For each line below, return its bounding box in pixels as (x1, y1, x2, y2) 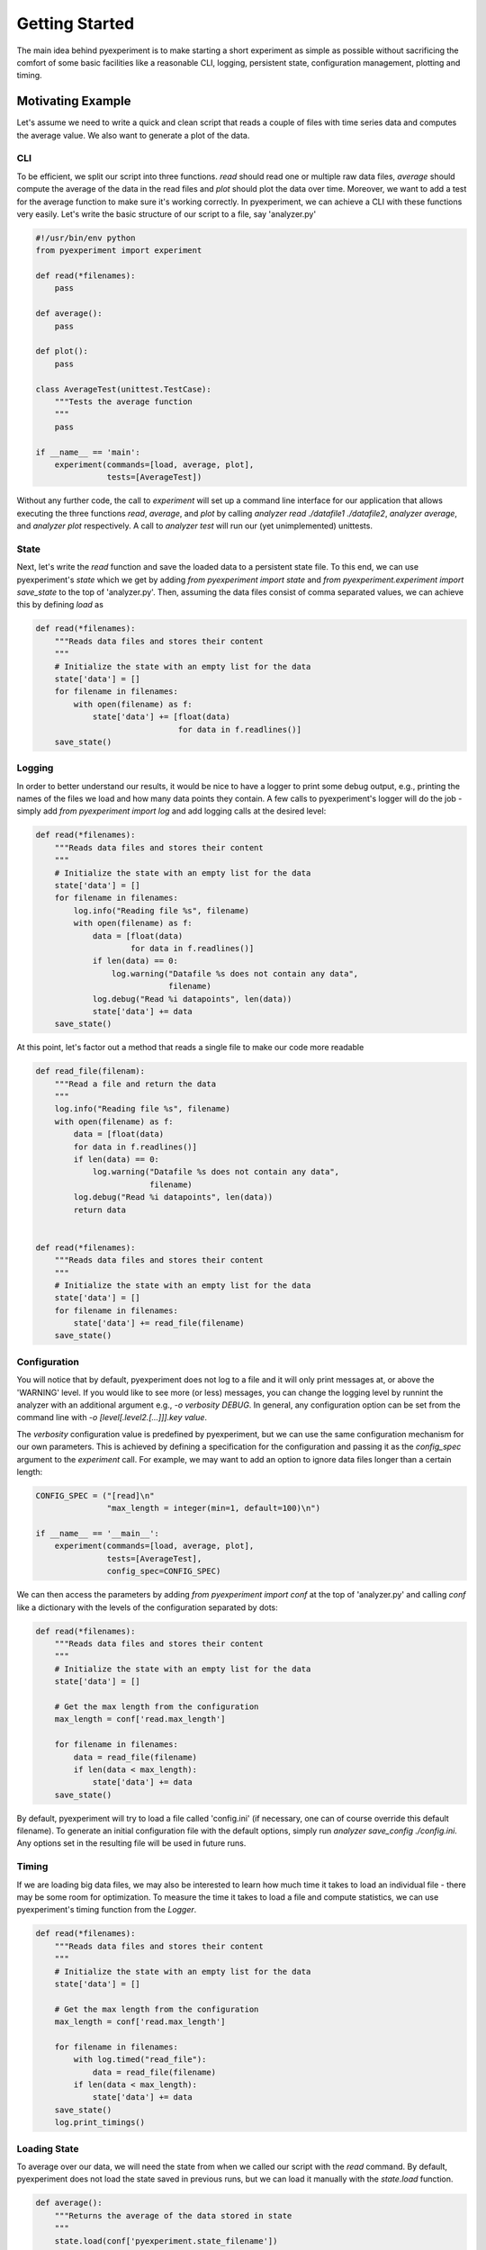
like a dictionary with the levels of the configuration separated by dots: (16, 1602, 278, 1613)
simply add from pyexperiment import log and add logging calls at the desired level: (16, 805, 327, 816)
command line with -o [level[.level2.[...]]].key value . (16, 1412, 207, 1423)
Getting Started (16, 13, 135, 33)
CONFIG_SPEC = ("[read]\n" (35, 1490, 155, 1500)
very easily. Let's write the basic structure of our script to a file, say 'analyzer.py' (16, 208, 317, 220)
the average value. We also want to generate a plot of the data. (16, 130, 250, 140)
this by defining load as (16, 599, 103, 610)
